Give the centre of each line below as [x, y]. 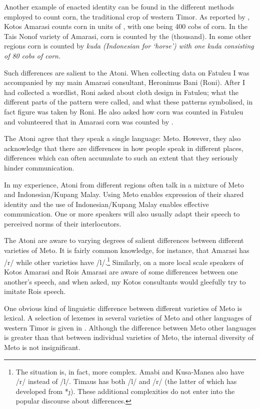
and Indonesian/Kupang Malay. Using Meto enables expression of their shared [124, 194]
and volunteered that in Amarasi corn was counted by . [89, 121]
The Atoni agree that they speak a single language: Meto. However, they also [122, 138]
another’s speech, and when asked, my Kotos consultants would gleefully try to [125, 281]
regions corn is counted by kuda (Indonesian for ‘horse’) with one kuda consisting [129, 46]
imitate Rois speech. [35, 291]
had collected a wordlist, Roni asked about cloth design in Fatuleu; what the [121, 92]
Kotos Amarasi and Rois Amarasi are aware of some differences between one [121, 271]
